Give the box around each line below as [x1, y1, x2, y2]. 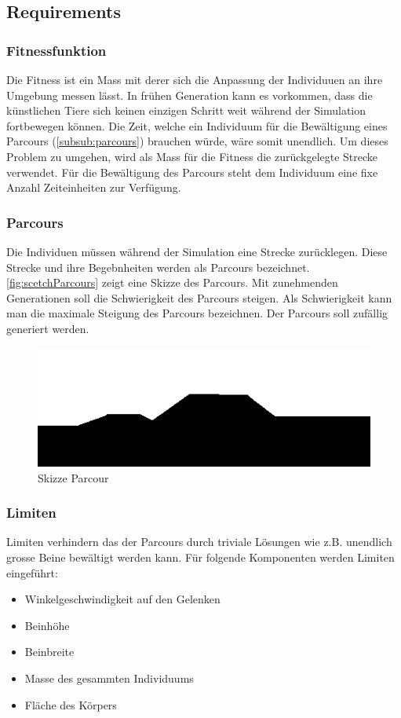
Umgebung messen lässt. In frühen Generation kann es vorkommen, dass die [6, 86, 373, 103]
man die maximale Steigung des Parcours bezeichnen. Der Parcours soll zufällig [6, 305, 388, 321]
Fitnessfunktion [6, 40, 107, 60]
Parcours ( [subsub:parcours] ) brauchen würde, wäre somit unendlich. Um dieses [6, 133, 388, 149]
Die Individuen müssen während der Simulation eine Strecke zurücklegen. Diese [6, 243, 388, 259]
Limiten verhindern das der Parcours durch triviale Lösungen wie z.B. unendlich [6, 533, 392, 550]
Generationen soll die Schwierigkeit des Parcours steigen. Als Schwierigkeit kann [6, 289, 392, 306]
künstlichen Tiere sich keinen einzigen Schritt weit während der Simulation [6, 102, 366, 119]
